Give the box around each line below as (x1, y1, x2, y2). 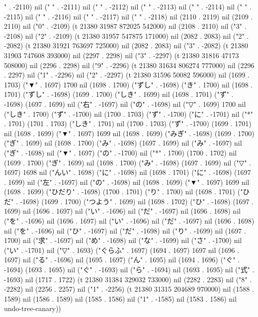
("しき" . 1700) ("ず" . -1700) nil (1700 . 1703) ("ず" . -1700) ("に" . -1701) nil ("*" (4, 108, 254, 119)
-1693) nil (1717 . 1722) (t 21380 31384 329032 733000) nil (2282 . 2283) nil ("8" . (4, 274, 252, 284)
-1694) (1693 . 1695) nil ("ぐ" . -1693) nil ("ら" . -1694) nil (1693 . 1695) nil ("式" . (4, 264, 255, 275)
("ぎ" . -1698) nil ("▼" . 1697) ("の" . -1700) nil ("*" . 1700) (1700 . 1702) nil (4, 147, 237, 158)
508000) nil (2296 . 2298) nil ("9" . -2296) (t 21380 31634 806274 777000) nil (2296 (4, 60, 255, 70)
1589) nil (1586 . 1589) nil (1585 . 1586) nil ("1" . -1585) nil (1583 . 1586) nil (4, 293, 237, 304)
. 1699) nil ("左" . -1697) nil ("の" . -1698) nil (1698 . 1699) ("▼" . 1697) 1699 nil (4, 176, 250, 187)
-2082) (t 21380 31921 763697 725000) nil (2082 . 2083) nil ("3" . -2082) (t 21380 (4, 40, 249, 51)
